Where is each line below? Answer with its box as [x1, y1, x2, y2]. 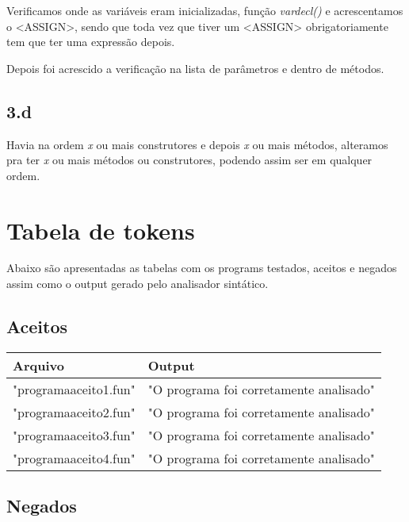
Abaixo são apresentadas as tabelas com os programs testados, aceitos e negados [6, 259, 397, 276]
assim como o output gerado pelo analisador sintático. [6, 275, 269, 292]
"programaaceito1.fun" [13, 379, 136, 398]
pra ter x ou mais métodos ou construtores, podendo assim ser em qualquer [6, 152, 373, 168]
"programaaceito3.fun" [13, 425, 136, 444]
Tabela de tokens [6, 213, 195, 246]
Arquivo [13, 355, 64, 374]
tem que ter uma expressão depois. [6, 33, 175, 50]
